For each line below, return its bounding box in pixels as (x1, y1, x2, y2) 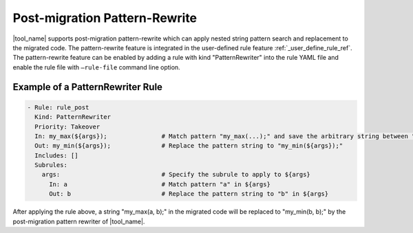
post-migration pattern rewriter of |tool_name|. (12, 217, 145, 225)
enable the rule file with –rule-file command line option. (12, 63, 180, 71)
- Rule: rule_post (27, 103, 89, 111)
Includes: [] (34, 151, 78, 159)
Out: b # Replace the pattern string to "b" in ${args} (49, 190, 329, 198)
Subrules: (34, 162, 68, 169)
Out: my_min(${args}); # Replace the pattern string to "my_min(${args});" (34, 142, 343, 150)
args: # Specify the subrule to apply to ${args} (41, 170, 311, 179)
